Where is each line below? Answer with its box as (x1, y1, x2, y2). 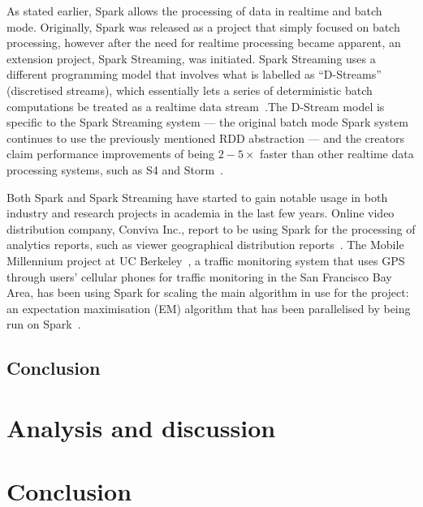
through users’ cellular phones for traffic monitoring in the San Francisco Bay (6, 268, 392, 285)
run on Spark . (6, 316, 81, 333)
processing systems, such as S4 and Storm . (6, 161, 223, 178)
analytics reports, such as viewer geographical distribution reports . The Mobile (6, 236, 404, 253)
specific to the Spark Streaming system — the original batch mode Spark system (6, 114, 408, 131)
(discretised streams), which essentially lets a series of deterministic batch (6, 81, 373, 98)
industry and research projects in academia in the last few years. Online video (6, 204, 395, 221)
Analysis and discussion (6, 410, 276, 444)
